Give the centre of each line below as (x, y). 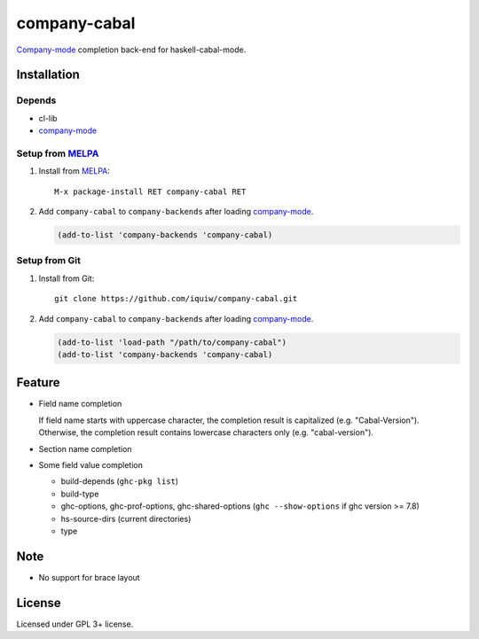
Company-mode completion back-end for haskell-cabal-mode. (131, 50)
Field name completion (80, 404)
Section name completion (85, 448)
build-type (80, 494)
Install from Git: (67, 278)
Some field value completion (91, 464)
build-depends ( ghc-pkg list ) (120, 481)
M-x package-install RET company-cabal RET (150, 191)
